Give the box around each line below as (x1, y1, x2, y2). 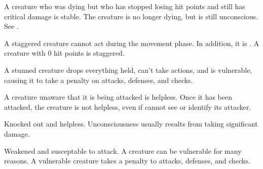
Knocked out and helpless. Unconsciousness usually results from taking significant (4, 118, 258, 129)
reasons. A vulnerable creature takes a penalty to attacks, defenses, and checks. (4, 155, 250, 166)
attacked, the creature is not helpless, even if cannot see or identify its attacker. (4, 101, 251, 112)
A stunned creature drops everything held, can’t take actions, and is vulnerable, (4, 64, 252, 75)
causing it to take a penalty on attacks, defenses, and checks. (4, 74, 193, 85)
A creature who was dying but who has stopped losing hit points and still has (4, 1, 245, 11)
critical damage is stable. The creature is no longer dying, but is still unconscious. (4, 11, 258, 21)
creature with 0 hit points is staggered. (4, 48, 125, 58)
